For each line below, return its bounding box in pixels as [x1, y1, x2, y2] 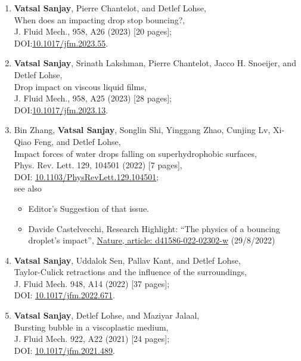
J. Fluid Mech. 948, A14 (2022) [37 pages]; [14, 277, 170, 289]
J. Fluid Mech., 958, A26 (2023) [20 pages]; [14, 25, 172, 38]
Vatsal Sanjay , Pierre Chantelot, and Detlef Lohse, [14, 2, 206, 14]
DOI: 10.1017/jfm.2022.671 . [14, 289, 115, 301]
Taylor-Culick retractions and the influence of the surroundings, [14, 266, 247, 278]
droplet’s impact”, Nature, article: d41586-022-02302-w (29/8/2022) [28, 234, 275, 246]
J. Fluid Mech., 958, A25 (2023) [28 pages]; [14, 92, 172, 104]
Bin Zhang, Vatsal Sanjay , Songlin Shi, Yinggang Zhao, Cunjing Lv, [14, 124, 271, 136]
